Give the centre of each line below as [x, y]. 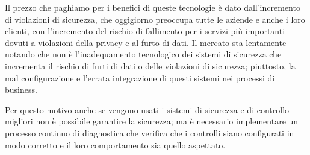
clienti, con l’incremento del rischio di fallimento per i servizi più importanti [145, 31]
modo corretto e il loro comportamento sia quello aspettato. [115, 145]
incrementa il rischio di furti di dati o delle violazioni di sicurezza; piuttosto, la [150, 66]
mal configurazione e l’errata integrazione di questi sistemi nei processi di [140, 77]
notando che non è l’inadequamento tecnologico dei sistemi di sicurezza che [143, 54]
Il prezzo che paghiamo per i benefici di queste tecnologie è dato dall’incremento [153, 7]
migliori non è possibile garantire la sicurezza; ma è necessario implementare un [152, 121]
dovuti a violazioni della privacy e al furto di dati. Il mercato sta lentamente [146, 42]
